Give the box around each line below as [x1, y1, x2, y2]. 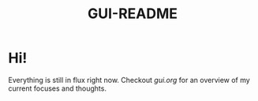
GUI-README [87, 5, 178, 23]
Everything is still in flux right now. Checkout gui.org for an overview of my [8, 75, 250, 84]
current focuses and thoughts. [8, 84, 107, 93]
